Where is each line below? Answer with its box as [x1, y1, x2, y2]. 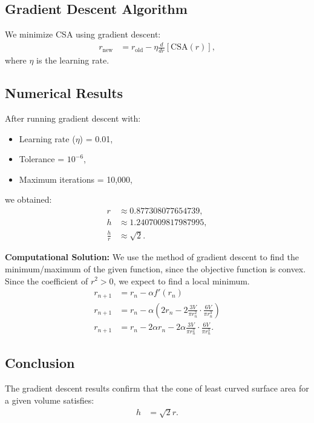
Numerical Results [5, 84, 123, 102]
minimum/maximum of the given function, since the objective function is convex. [5, 262, 306, 275]
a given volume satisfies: [5, 393, 94, 406]
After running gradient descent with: [5, 111, 141, 124]
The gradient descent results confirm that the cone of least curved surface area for [5, 382, 309, 395]
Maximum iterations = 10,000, [19, 172, 132, 185]
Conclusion [5, 353, 75, 372]
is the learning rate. [36, 54, 110, 67]
